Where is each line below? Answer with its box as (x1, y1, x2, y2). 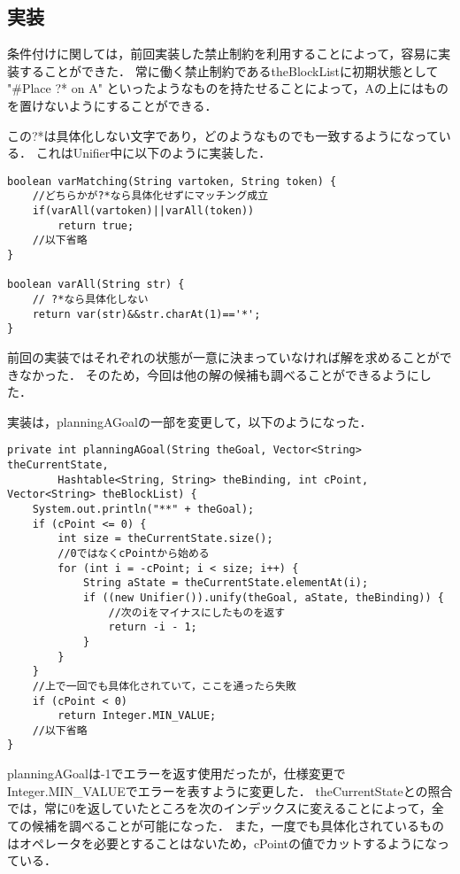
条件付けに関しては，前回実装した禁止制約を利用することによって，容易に (7, 44, 439, 63)
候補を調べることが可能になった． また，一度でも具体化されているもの (31, 816, 444, 834)
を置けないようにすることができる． (7, 96, 218, 114)
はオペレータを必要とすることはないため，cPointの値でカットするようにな (7, 833, 437, 852)
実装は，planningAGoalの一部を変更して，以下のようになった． (7, 412, 372, 430)
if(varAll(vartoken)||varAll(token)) (32, 205, 255, 218)
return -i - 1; (108, 621, 197, 634)
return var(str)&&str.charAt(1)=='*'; (32, 307, 261, 321)
